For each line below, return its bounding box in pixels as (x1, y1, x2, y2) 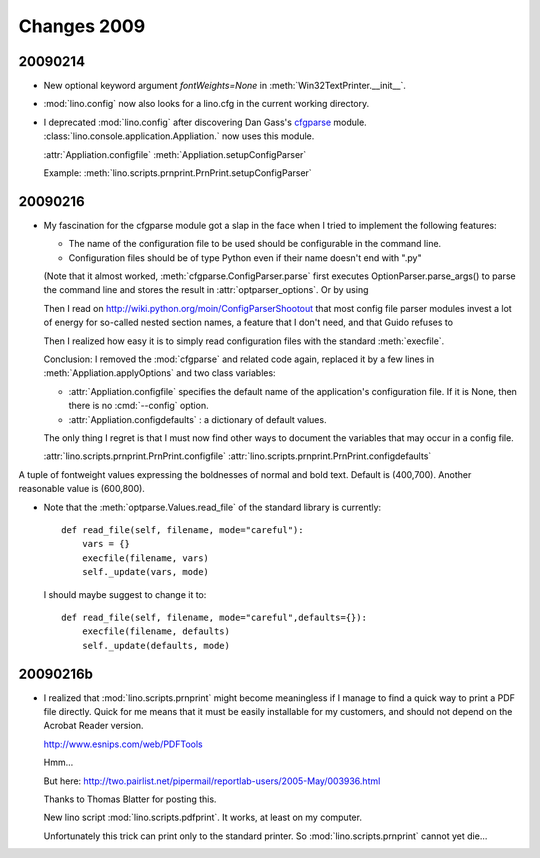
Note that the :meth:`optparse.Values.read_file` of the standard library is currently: (43, 501, 382, 513)
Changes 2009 (18, 15, 146, 37)
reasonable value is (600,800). (18, 483, 145, 495)
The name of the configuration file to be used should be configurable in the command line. (68, 238, 442, 250)
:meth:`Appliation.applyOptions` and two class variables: (43, 367, 276, 379)
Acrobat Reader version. (43, 720, 144, 732)
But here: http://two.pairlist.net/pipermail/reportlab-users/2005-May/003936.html (43, 775, 381, 787)
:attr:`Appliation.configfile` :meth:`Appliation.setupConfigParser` (43, 148, 307, 160)
